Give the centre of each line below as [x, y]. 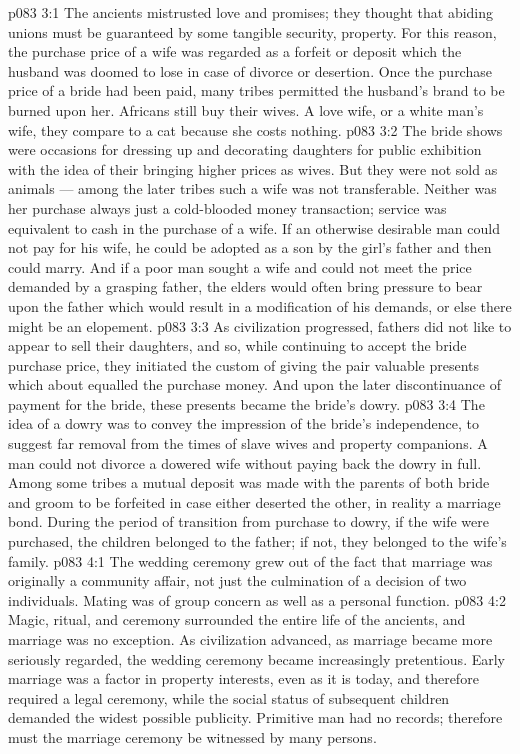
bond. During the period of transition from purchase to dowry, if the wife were [248, 521]
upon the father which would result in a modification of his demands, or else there [260, 305]
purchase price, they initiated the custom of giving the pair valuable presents [244, 364]
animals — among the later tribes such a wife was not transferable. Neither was [252, 188]
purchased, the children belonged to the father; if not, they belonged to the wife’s [257, 541]
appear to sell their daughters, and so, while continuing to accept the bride [237, 345]
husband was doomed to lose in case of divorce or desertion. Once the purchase [250, 70]
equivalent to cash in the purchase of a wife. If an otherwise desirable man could [254, 227]
